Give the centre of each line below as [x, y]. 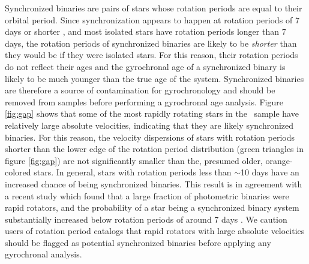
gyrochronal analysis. [43, 254]
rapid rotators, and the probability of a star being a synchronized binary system [152, 207]
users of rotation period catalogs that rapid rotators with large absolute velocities [155, 231]
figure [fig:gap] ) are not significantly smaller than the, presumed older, [134, 160]
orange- [279, 160]
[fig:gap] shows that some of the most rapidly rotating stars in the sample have [152, 113]
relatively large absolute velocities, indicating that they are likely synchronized [149, 125]
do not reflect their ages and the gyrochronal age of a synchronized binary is [145, 66]
